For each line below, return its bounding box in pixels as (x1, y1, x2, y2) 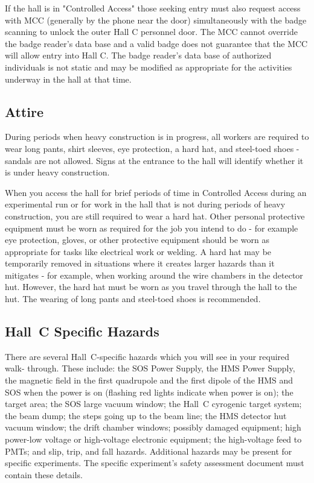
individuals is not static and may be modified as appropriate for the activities (5, 60, 292, 73)
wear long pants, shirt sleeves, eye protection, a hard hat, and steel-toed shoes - (5, 142, 300, 154)
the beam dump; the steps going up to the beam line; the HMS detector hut (5, 409, 287, 421)
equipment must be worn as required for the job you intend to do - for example (5, 221, 298, 234)
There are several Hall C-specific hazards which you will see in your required (5, 350, 290, 362)
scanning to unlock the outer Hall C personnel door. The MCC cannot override (5, 25, 298, 38)
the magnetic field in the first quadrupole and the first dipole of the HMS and (5, 374, 293, 387)
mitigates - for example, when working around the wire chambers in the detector (5, 268, 303, 281)
